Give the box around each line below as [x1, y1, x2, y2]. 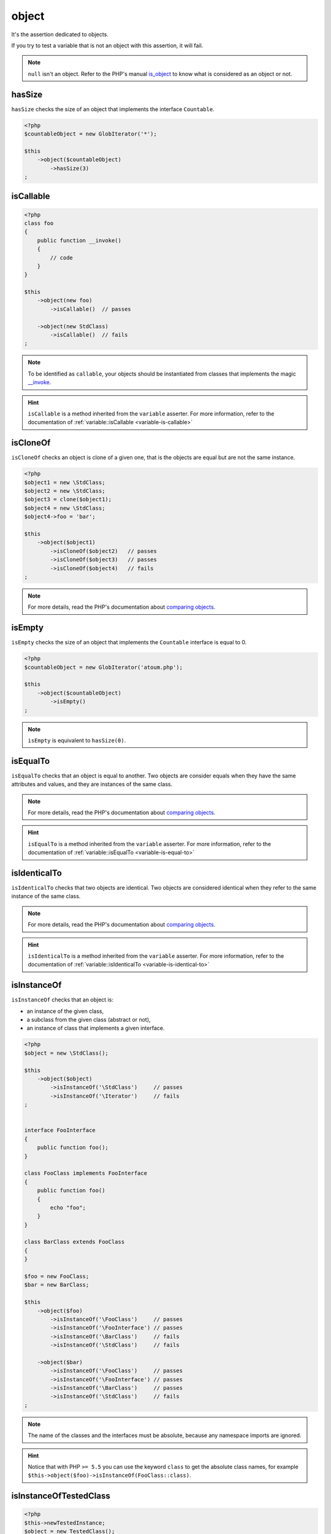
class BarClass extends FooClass [24, 1238, 125, 1246]
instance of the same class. [11, 893, 81, 900]
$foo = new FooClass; [24, 1273, 89, 1280]
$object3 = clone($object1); [24, 496, 112, 503]
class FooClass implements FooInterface [24, 1170, 147, 1177]
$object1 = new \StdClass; [24, 479, 105, 486]
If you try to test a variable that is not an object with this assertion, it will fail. [11, 42, 204, 49]
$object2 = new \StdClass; [24, 488, 105, 495]
